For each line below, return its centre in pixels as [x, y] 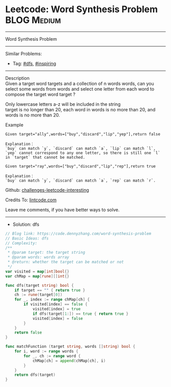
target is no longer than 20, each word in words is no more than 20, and [80, 109]
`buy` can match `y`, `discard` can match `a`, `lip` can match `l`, [81, 148]
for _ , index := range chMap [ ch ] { [52, 300]
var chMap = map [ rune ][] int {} [37, 276]
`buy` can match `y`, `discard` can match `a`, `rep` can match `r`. [81, 181]
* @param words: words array [38, 257]
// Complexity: [21, 243]
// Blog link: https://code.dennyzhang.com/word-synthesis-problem [78, 233]
